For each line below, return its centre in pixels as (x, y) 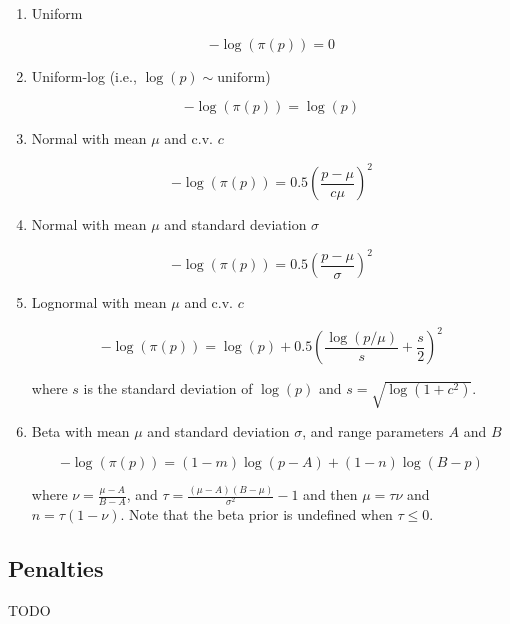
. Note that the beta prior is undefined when (256, 514)
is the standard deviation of (168, 388)
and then (330, 494)
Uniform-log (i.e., (84, 75)
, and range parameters (373, 431)
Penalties (56, 568)
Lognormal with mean (99, 302)
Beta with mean (80, 431)
